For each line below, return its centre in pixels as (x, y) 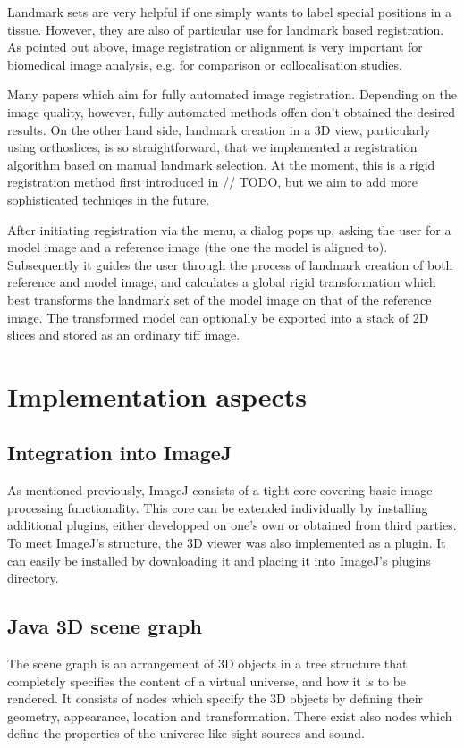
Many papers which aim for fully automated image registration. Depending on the (232, 94)
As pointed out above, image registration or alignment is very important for (215, 47)
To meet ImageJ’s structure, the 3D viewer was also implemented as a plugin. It (227, 543)
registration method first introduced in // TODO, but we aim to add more (213, 182)
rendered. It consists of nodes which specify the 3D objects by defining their (215, 698)
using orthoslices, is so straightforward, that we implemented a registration (212, 147)
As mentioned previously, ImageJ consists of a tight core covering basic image (220, 490)
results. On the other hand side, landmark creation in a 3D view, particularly (219, 129)
